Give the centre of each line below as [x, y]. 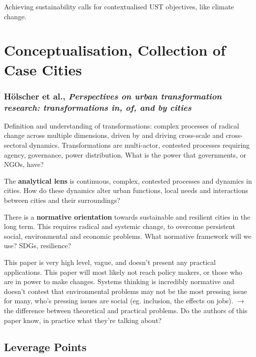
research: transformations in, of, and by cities [98, 107]
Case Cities [43, 69]
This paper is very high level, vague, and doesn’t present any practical [110, 262]
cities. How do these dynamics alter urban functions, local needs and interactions [126, 190]
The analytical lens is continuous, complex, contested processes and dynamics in [128, 180]
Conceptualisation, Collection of [115, 50]
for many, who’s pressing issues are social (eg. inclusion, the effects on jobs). [119, 301]
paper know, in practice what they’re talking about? [83, 320]
